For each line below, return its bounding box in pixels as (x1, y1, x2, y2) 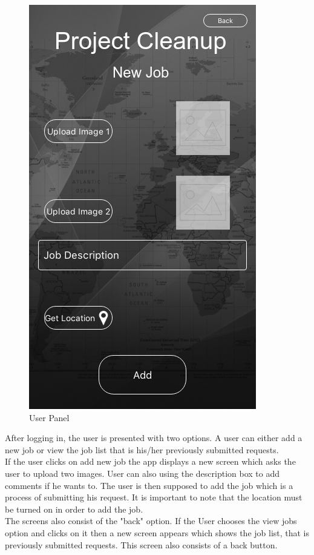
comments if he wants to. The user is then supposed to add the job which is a (5, 479, 293, 491)
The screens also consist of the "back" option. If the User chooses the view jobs (5, 514, 297, 527)
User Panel (29, 411, 70, 424)
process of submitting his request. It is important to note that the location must (5, 491, 303, 503)
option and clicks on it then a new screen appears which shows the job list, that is (5, 526, 310, 539)
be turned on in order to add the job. (5, 502, 143, 515)
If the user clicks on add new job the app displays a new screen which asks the (5, 455, 296, 468)
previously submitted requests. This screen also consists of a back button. (5, 538, 278, 551)
